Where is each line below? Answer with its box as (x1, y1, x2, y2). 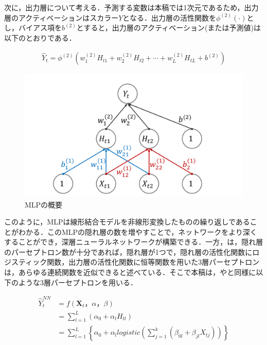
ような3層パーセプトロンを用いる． (18, 277, 137, 287)
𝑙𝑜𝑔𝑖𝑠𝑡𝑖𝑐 (117, 329, 140, 337)
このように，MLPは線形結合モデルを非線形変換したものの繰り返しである (4, 216, 250, 227)
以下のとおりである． (4, 32, 76, 43)
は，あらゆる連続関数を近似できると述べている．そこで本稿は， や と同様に (4, 267, 256, 278)
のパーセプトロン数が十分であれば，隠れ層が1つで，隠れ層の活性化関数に (4, 246, 253, 257)
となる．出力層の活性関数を (122, 12, 216, 23)
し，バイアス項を (4, 22, 62, 33)
